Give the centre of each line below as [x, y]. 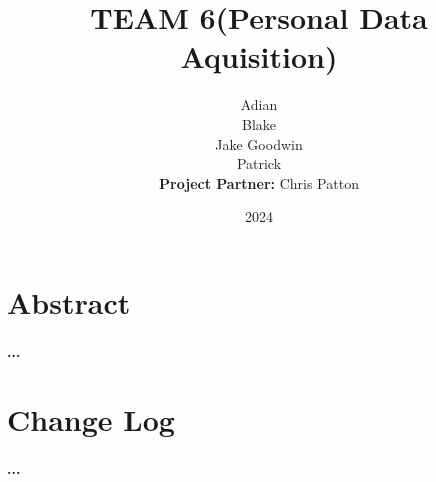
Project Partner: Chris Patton [259, 182]
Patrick [259, 163]
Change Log [91, 419]
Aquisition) [259, 56]
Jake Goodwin [259, 143]
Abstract [69, 301]
